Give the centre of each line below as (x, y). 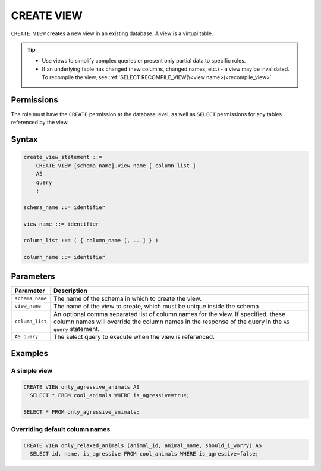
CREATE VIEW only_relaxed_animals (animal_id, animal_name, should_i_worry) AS (143, 446)
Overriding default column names (61, 429)
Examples (30, 353)
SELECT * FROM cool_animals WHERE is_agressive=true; (110, 395)
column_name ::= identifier (64, 257)
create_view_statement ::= (63, 157)
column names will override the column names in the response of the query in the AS (171, 322)
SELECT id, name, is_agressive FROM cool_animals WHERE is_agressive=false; (144, 454)
